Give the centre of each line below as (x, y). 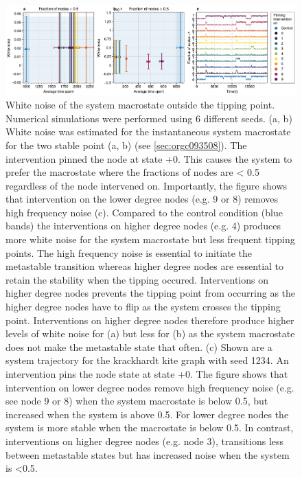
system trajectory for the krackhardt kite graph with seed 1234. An (147, 360)
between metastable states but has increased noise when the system (148, 454)
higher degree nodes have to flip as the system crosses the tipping (143, 307)
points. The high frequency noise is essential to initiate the (129, 252)
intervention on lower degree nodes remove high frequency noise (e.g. (150, 387)
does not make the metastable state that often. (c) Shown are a (139, 346)
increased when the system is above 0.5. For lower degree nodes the (147, 414)
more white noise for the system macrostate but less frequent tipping (150, 239)
